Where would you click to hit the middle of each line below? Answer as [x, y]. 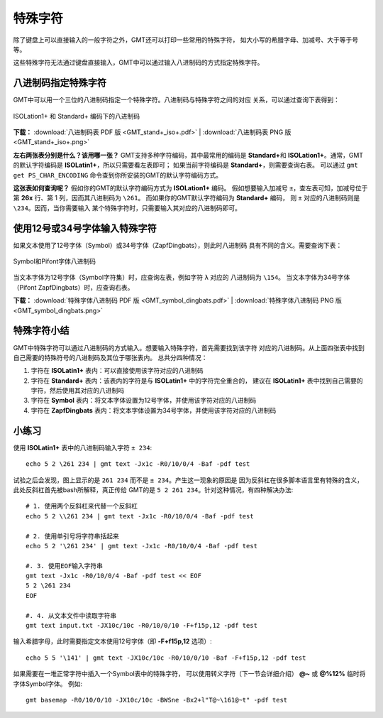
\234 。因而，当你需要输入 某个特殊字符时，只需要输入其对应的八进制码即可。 [127, 208]
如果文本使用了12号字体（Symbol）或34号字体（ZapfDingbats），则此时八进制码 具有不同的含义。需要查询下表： [178, 245]
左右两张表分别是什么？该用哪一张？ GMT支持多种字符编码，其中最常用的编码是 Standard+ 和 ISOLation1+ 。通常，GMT [188, 155]
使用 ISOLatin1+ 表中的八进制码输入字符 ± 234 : [83, 447]
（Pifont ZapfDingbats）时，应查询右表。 [73, 287]
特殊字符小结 [41, 331]
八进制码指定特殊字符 [60, 83]
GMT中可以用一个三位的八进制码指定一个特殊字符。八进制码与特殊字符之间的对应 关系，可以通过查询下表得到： [177, 100]
